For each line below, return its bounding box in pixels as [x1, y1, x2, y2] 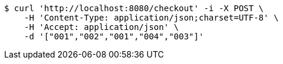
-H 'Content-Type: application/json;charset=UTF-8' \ [24, 13, 279, 22]
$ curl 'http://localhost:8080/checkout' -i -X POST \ [4, 4, 264, 13]
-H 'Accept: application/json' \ [24, 22, 179, 32]
